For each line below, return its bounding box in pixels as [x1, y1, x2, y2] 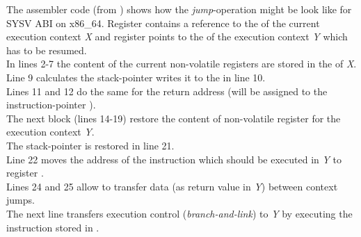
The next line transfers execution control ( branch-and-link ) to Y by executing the [6, 206, 353, 220]
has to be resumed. [6, 42, 87, 57]
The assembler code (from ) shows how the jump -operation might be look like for [6, 2, 352, 16]
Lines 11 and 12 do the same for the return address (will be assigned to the [6, 83, 328, 98]
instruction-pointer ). [6, 97, 96, 112]
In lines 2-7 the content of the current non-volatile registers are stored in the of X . [6, 56, 357, 71]
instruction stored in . [6, 220, 99, 234]
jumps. [6, 193, 35, 207]
